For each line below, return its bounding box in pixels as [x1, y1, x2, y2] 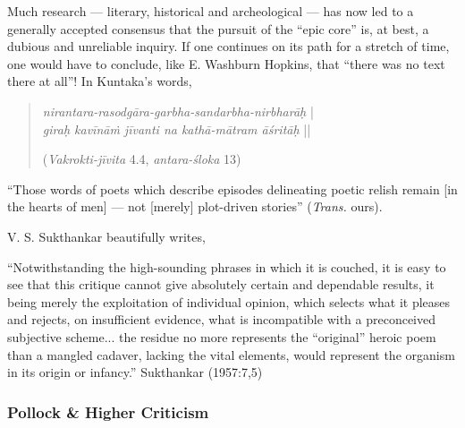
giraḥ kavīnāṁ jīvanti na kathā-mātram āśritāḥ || [42, 119, 311, 138]
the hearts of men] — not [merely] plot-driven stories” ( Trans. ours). [7, 197, 383, 216]
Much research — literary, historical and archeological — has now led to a [7, 2, 414, 20]
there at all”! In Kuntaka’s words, [7, 72, 192, 90]
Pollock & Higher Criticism [7, 400, 209, 423]
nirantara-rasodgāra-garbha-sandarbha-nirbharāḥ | [42, 101, 314, 120]
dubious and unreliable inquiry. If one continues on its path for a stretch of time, [7, 37, 450, 56]
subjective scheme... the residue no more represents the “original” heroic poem [7, 327, 436, 346]
